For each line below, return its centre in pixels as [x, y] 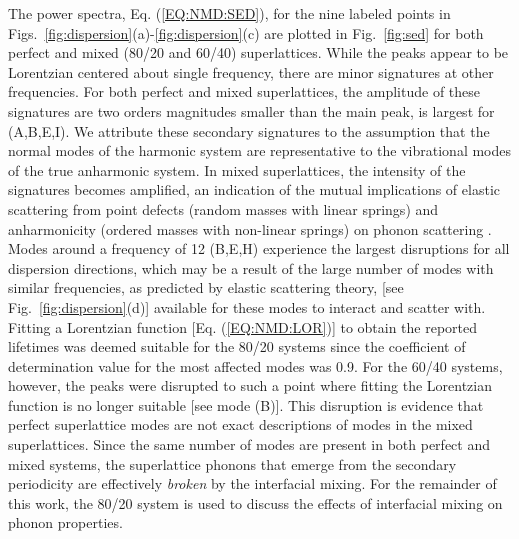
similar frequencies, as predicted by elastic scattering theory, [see [206, 287]
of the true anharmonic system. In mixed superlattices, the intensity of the [237, 169]
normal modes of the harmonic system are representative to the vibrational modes [260, 150]
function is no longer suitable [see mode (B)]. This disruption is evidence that [246, 404]
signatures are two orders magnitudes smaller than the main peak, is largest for [251, 110]
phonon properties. [65, 522]
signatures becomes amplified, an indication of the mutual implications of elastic [254, 189]
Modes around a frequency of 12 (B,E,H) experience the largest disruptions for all [259, 248]
